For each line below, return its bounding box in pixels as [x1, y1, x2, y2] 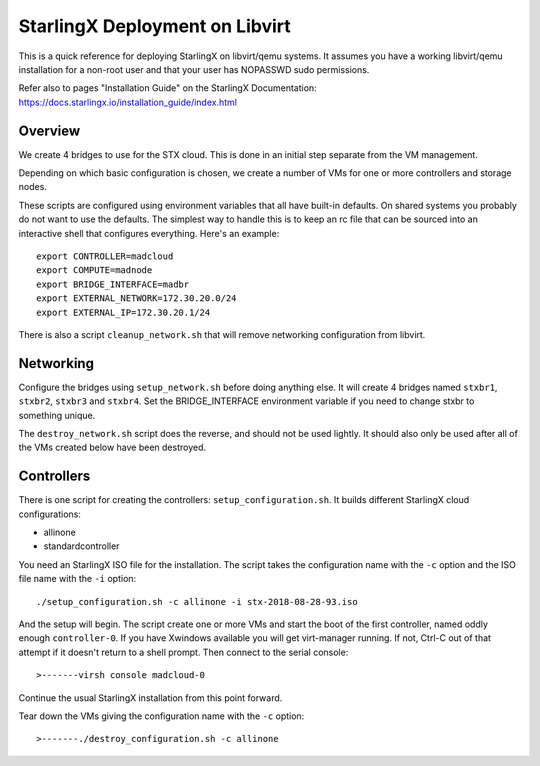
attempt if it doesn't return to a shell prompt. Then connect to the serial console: [18, 646, 349, 658]
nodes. [18, 181, 47, 193]
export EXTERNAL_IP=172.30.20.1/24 [36, 306, 211, 318]
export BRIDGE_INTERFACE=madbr [36, 278, 190, 290]
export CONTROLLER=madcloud [36, 250, 174, 262]
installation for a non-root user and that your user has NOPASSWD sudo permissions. [18, 63, 370, 75]
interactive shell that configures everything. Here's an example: [18, 227, 280, 239]
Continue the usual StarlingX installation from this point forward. [18, 691, 283, 704]
